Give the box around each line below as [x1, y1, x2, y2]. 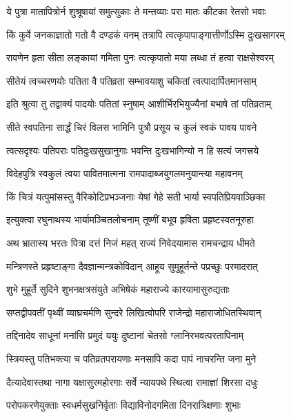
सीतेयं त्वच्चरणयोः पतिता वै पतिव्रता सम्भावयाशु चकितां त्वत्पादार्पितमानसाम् [6, 73, 257, 88]
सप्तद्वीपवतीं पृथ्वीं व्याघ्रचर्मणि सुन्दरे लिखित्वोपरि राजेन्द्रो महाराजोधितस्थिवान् [6, 305, 261, 319]
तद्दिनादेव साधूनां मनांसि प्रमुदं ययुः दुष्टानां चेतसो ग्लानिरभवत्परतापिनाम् [6, 328, 243, 343]
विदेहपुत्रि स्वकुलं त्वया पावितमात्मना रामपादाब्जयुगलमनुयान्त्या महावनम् [6, 166, 243, 181]
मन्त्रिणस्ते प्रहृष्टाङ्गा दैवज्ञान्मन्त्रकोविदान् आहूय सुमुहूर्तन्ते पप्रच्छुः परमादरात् [6, 258, 258, 273]
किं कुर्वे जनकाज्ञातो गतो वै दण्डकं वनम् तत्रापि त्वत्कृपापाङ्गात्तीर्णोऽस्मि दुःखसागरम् [6, 27, 285, 41]
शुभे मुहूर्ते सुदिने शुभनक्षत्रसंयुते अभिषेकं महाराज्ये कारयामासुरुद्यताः [6, 282, 230, 296]
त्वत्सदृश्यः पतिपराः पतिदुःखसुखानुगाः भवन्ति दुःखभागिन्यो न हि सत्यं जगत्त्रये [6, 143, 259, 157]
